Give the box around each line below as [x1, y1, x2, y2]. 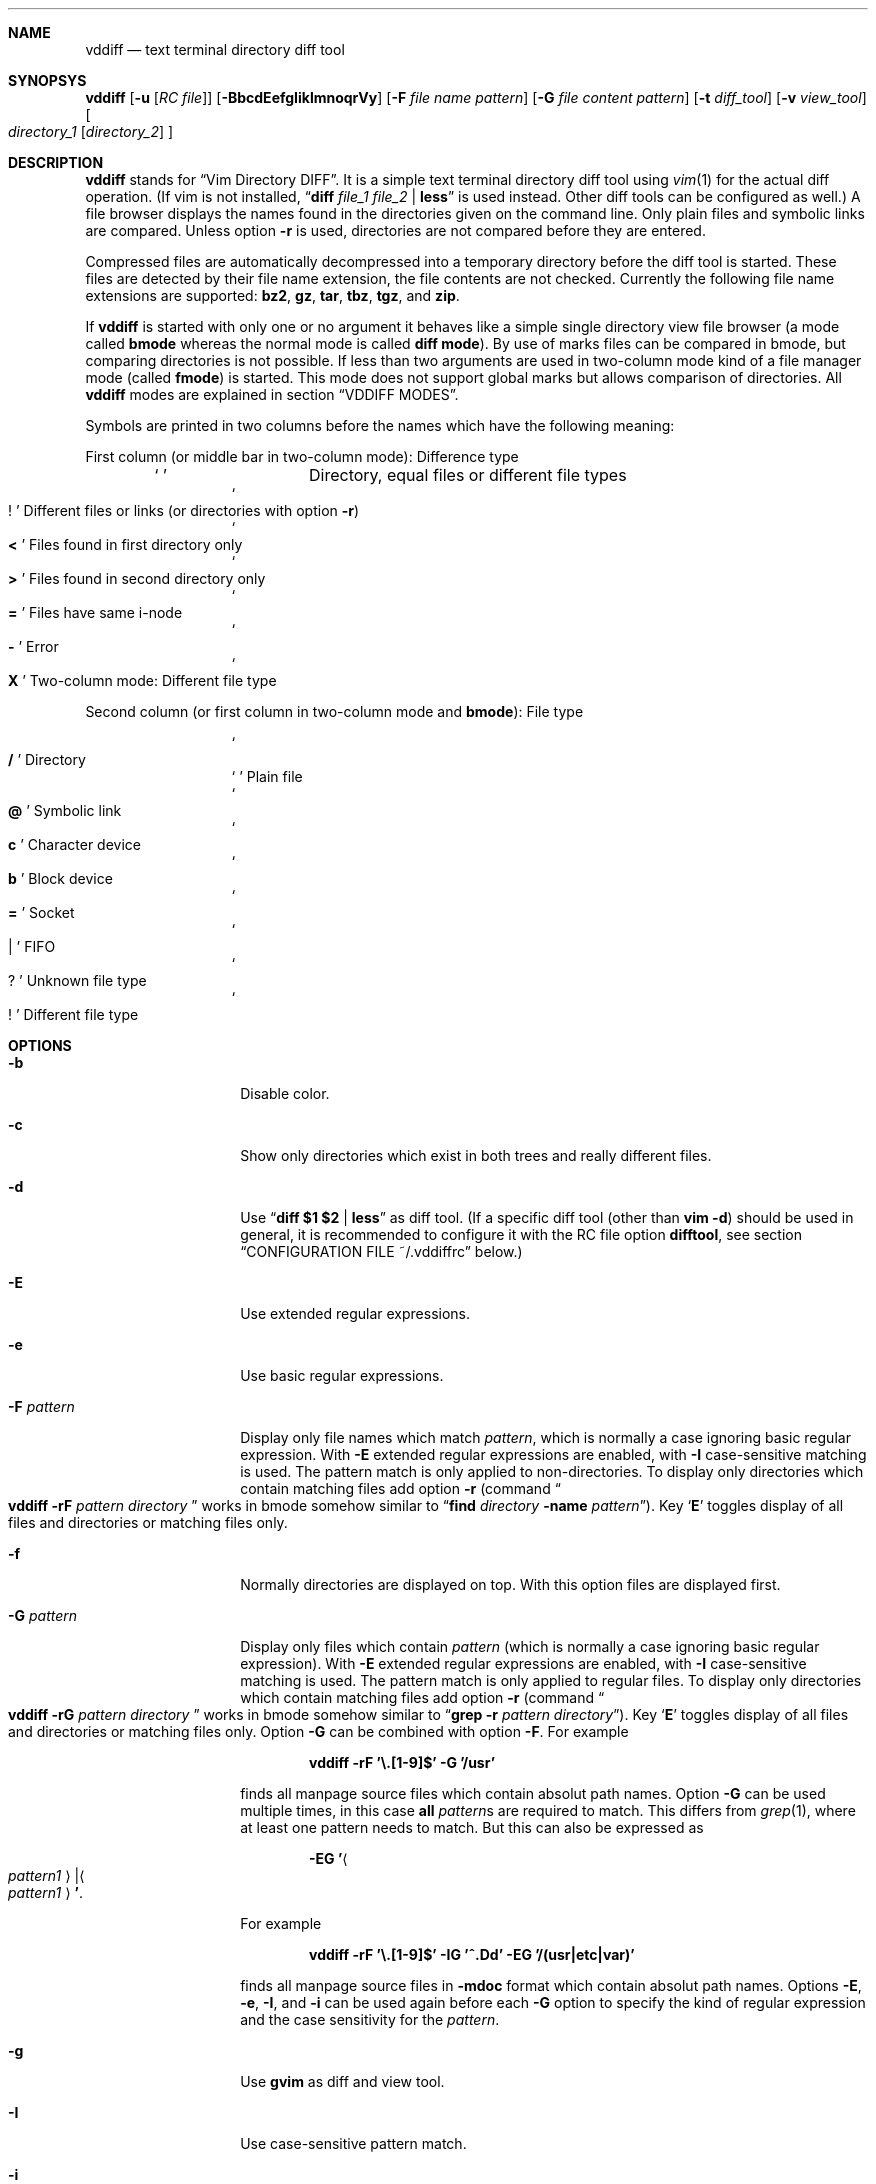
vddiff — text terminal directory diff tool [85, 41, 345, 58]
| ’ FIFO [8, 938, 56, 955]
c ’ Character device [8, 836, 141, 853]
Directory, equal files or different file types [308, 465, 627, 485]
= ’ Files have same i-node [8, 604, 183, 621]
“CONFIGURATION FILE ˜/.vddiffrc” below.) [240, 1243, 523, 1260]
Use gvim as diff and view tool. [240, 2073, 445, 2090]
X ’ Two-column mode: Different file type [8, 672, 277, 689]
